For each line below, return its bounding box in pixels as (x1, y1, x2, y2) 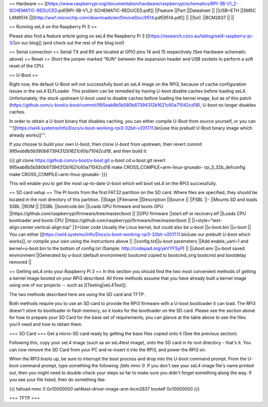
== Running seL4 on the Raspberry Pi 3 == (9, 24, 97, 30)
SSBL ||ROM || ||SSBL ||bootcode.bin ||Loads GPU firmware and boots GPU (9, 203, 164, 209)
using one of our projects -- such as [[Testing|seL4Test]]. (9, 282, 128, 288)
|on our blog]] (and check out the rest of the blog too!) (13, 40, 125, 46)
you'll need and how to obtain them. (9, 321, 83, 327)
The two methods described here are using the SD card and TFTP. (9, 291, 145, 297)
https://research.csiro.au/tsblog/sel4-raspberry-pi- (149, 33, 254, 39)
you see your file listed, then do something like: (9, 377, 106, 383)
